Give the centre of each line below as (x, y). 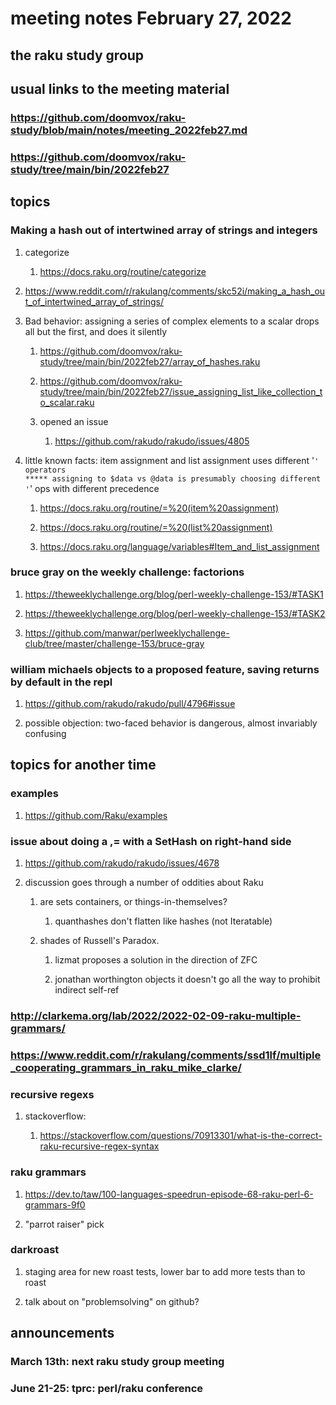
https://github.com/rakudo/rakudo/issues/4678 (122, 863)
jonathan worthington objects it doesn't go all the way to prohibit (187, 979)
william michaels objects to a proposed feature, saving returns (165, 669)
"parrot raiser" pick (64, 1224)
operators (45, 470)
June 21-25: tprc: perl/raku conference (107, 1389)
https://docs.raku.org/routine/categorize (123, 271)
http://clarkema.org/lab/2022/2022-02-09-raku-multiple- (156, 1015)
